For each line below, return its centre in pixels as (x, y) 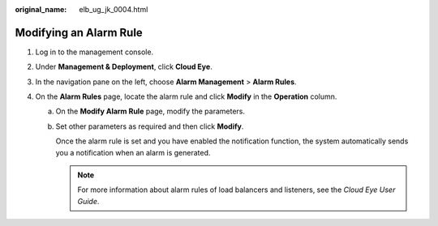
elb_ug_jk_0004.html (114, 9)
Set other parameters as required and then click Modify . (150, 126)
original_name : (41, 9)
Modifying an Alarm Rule (79, 32)
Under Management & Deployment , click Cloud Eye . (124, 67)
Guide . (88, 201)
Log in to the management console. (94, 52)
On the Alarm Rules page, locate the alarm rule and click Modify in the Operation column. (186, 96)
